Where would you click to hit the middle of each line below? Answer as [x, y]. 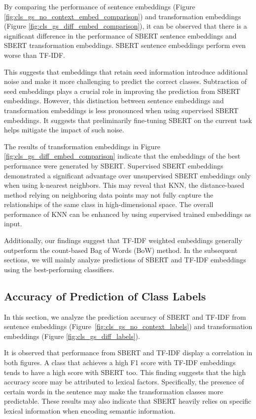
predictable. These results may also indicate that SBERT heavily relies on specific [128, 401]
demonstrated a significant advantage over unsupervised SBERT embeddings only [128, 175]
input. [13, 224]
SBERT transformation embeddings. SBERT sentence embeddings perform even [125, 45]
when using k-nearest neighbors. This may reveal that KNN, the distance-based [124, 185]
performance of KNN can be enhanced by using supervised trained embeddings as [128, 214]
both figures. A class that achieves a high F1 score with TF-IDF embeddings [120, 362]
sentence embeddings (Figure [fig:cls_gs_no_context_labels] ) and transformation [128, 326]
